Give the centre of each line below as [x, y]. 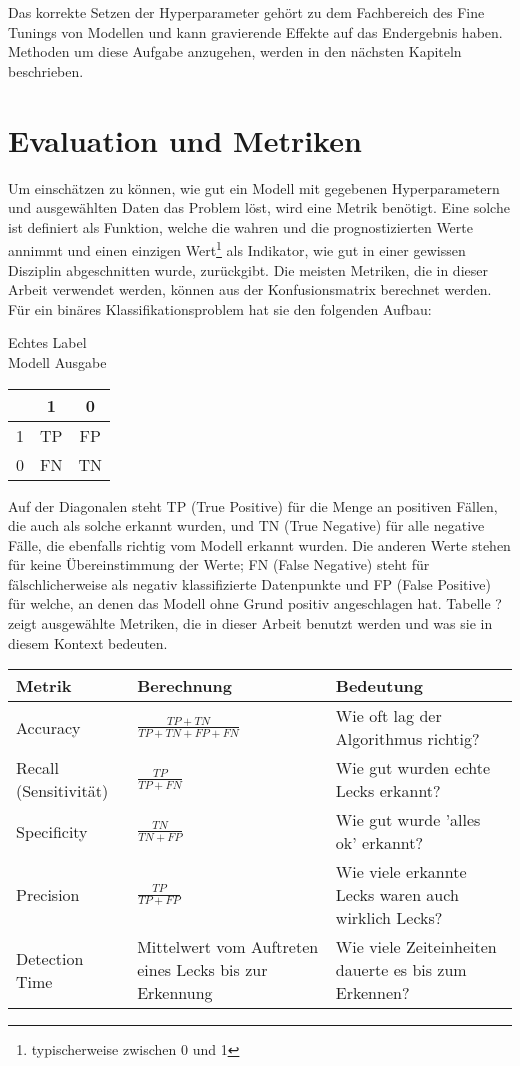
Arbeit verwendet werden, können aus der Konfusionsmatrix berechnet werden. [250, 289]
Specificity [52, 831]
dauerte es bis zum [401, 970]
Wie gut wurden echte [413, 768]
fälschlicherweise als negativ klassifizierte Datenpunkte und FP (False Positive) [250, 583]
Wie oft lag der [388, 716]
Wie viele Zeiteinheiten [416, 947]
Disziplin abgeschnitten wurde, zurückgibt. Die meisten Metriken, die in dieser [248, 269]
